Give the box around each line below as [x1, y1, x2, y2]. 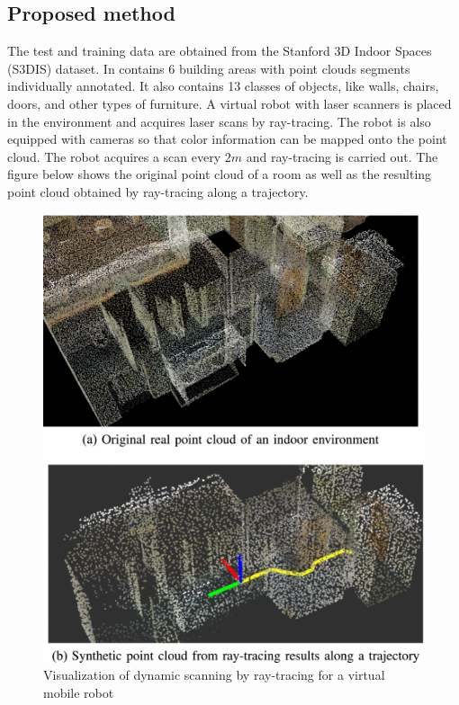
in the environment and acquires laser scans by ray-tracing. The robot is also [7, 112, 431, 130]
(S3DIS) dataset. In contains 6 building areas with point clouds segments [7, 58, 410, 77]
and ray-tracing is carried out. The [246, 147, 438, 165]
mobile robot [43, 683, 114, 702]
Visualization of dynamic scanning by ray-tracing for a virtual [43, 665, 385, 684]
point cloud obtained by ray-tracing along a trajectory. [7, 182, 309, 201]
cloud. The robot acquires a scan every [7, 147, 221, 165]
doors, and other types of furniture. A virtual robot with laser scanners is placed [7, 94, 452, 112]
